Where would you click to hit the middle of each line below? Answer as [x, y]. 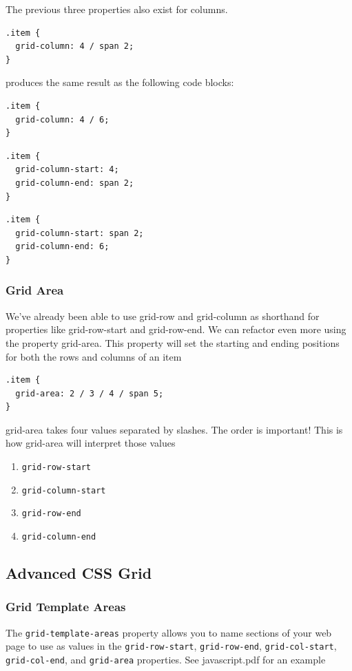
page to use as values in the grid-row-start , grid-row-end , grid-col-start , [171, 646]
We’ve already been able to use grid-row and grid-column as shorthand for [163, 316]
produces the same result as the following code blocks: [120, 82]
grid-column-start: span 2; [80, 233]
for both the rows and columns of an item [94, 356]
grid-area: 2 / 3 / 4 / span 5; [90, 393]
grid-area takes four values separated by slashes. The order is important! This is [174, 429]
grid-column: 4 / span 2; [75, 46]
